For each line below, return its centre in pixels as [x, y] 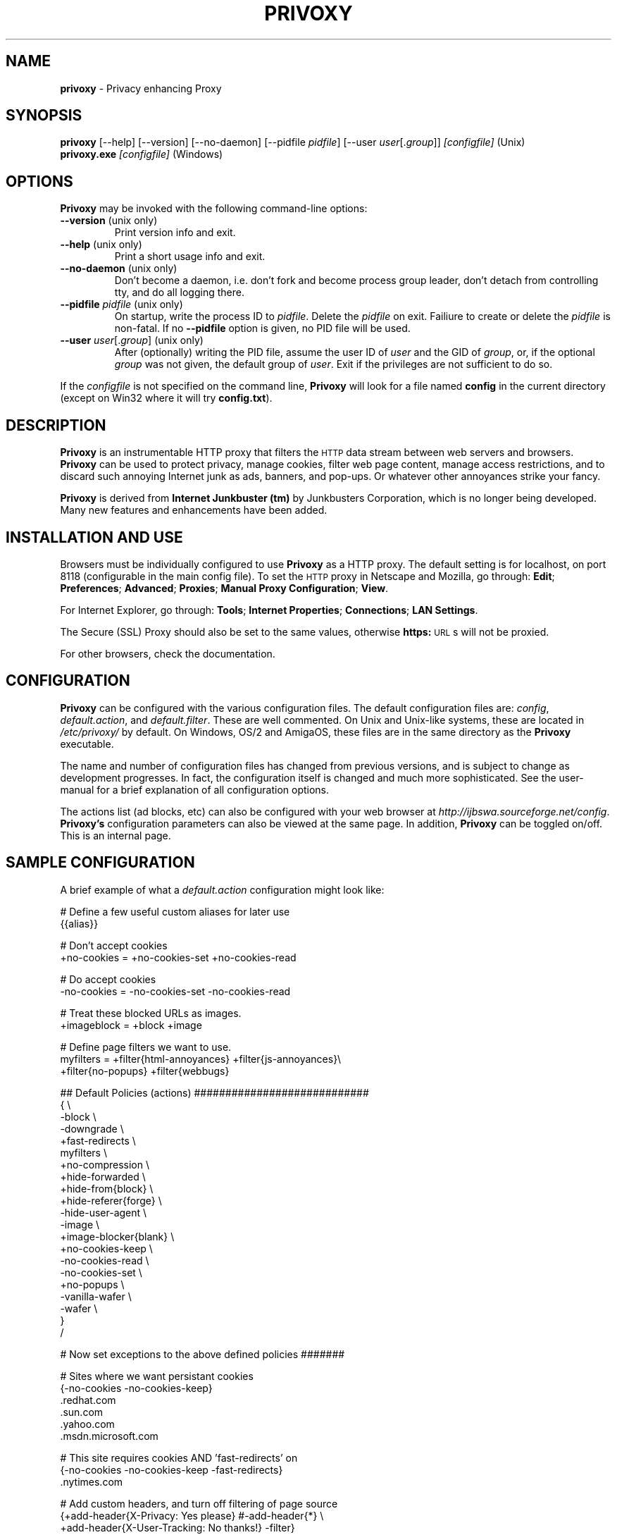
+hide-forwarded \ [103, 1176]
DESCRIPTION [56, 425]
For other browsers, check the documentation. [168, 653]
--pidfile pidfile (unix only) [121, 304]
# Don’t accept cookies [114, 945]
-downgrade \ [92, 1128]
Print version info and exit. [175, 233]
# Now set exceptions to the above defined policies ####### [202, 1354]
